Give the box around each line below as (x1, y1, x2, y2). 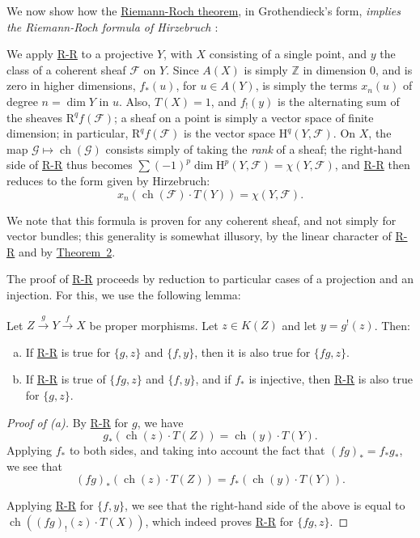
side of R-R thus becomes (6, 156, 133, 173)
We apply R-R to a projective (6, 45, 154, 62)
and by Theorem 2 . (18, 243, 116, 260)
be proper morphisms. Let (89, 316, 218, 333)
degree (6, 92, 38, 109)
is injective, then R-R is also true (248, 371, 413, 388)
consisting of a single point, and (209, 45, 367, 62)
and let (282, 316, 317, 333)
